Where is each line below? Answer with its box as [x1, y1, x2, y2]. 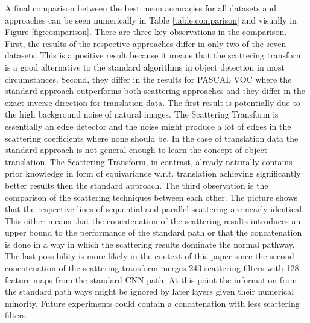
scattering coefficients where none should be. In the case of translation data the [5, 131, 299, 144]
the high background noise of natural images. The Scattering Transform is [5, 108, 279, 121]
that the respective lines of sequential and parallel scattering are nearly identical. [5, 202, 304, 215]
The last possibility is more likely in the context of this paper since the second [5, 249, 294, 262]
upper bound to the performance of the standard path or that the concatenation [5, 226, 302, 239]
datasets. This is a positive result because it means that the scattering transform [5, 49, 303, 61]
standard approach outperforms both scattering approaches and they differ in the [5, 84, 306, 97]
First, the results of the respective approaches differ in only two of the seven [5, 37, 286, 49]
